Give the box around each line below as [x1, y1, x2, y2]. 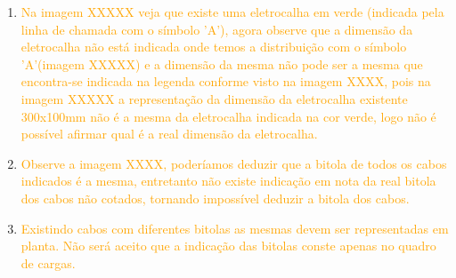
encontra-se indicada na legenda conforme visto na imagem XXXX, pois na [20, 72, 431, 91]
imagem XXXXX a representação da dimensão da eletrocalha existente [20, 89, 408, 107]
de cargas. [20, 253, 76, 272]
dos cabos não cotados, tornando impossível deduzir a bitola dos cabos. [20, 188, 410, 207]
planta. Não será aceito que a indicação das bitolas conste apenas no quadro [20, 236, 436, 255]
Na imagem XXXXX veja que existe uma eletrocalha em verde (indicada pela [20, 3, 444, 20]
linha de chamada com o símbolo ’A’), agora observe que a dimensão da [20, 20, 413, 38]
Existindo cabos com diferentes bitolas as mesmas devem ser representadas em [20, 218, 449, 237]
